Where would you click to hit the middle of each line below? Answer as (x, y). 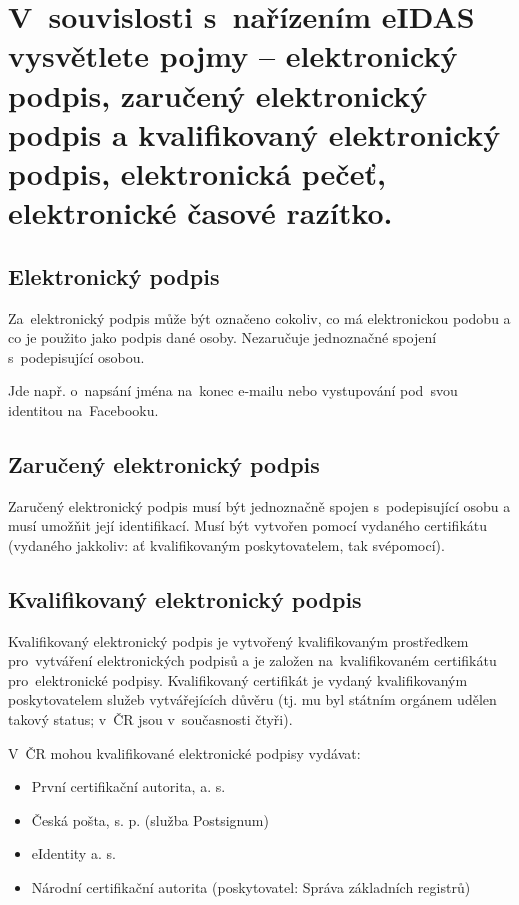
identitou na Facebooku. (83, 409)
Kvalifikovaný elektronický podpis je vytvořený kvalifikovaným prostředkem (238, 640)
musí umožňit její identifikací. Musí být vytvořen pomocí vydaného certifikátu (248, 525)
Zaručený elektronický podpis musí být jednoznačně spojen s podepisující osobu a (259, 505)
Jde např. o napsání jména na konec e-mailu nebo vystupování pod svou (233, 390)
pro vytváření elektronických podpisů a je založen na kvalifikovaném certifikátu (252, 660)
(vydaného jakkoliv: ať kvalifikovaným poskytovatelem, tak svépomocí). (226, 544)
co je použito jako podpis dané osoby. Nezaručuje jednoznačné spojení (222, 337)
